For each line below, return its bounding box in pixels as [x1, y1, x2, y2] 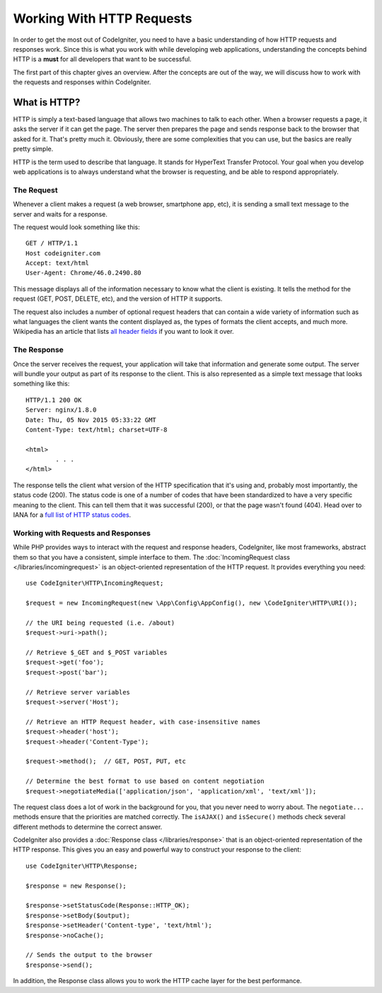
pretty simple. [13, 145, 54, 153]
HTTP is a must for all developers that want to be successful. [13, 55, 192, 64]
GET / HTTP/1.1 [25, 239, 79, 248]
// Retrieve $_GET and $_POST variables [25, 649, 168, 657]
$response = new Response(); [25, 881, 127, 890]
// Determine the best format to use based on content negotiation [25, 777, 265, 785]
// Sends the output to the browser [25, 951, 153, 959]
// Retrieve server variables [25, 688, 131, 696]
